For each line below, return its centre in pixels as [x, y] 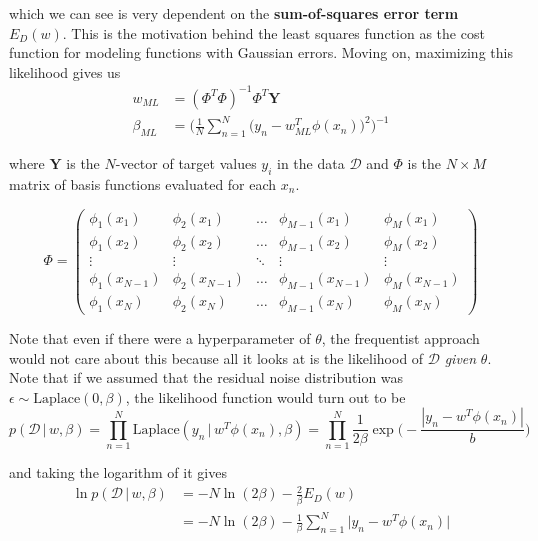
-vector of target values [186, 163]
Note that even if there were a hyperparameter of [160, 338]
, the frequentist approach [400, 338]
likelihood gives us [65, 71]
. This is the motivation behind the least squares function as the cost [273, 32]
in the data [311, 163]
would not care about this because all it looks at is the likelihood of [216, 357]
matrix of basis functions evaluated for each [143, 184]
